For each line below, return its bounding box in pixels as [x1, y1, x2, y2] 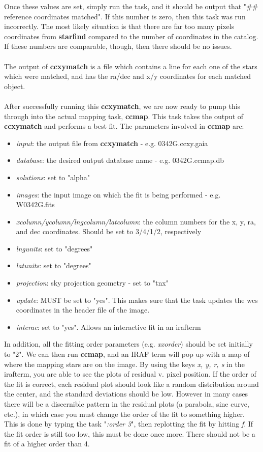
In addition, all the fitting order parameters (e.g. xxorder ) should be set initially [4, 338, 253, 349]
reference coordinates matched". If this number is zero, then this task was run [4, 11, 246, 21]
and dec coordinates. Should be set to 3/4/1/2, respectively [16, 226, 202, 237]
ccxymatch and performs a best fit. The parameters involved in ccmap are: [4, 121, 244, 131]
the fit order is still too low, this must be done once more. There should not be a [4, 428, 255, 439]
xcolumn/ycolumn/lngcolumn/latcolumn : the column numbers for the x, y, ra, [16, 216, 256, 227]
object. [4, 80, 25, 91]
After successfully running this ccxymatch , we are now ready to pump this [4, 100, 241, 111]
